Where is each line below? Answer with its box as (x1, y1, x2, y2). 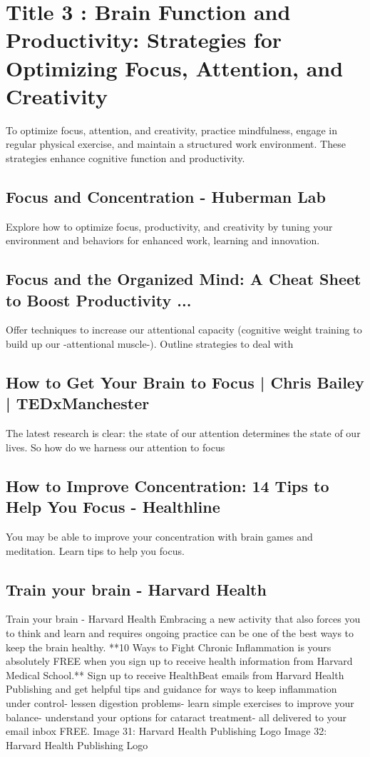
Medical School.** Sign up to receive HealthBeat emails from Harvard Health (6, 667, 344, 682)
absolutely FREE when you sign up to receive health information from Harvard (6, 653, 353, 668)
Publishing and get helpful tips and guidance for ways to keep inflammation (6, 681, 337, 696)
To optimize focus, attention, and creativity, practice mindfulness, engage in (6, 122, 338, 137)
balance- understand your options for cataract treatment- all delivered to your (6, 709, 347, 724)
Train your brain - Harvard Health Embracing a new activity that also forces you (6, 611, 361, 626)
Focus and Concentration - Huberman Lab (6, 185, 326, 207)
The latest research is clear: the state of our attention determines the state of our (6, 426, 361, 441)
